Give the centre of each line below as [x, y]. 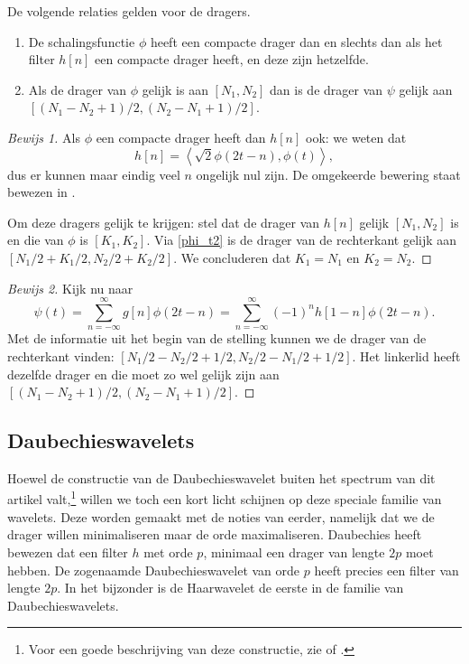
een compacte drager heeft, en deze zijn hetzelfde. [232, 59]
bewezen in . [41, 192]
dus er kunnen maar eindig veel [94, 174]
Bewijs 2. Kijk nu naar [70, 288]
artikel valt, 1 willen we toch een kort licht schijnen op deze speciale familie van [225, 498]
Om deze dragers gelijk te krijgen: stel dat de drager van [164, 222]
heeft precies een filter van [386, 570]
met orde [168, 552]
